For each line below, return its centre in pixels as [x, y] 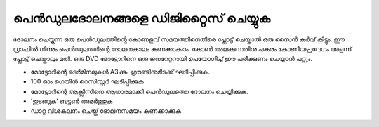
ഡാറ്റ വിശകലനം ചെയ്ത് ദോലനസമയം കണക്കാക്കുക [106, 111]
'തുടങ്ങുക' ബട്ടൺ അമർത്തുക [72, 101]
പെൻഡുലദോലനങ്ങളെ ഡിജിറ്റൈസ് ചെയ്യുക [141, 18]
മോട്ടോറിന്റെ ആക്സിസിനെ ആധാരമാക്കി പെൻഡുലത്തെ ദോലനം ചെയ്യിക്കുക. [139, 91]
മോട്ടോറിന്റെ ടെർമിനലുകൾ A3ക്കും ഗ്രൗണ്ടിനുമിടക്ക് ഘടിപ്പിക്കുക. [120, 72]
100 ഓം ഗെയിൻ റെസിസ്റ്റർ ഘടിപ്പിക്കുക [87, 81]
